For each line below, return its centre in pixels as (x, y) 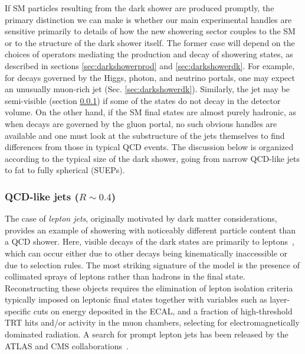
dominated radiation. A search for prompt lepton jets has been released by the (147, 334)
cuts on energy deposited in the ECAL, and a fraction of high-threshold (163, 311)
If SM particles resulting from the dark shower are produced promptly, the (140, 8)
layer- (280, 299)
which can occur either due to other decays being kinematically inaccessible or (146, 253)
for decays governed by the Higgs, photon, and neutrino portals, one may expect (150, 77)
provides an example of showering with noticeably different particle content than (150, 230)
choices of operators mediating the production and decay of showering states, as (149, 54)
